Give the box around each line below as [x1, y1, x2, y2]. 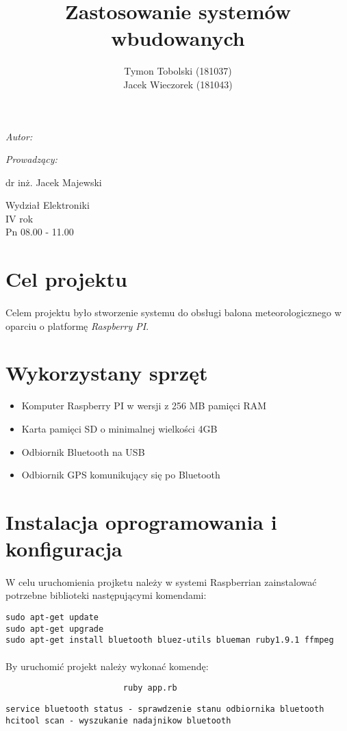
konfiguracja [5, 535, 123, 563]
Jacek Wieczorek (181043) [123, 77, 233, 91]
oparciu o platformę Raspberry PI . [5, 318, 149, 333]
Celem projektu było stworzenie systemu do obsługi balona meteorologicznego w [5, 305, 342, 320]
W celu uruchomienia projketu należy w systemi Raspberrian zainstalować [5, 574, 317, 589]
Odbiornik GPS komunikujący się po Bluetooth [21, 467, 220, 482]
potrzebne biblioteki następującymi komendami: [5, 588, 207, 602]
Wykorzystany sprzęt [5, 359, 208, 387]
